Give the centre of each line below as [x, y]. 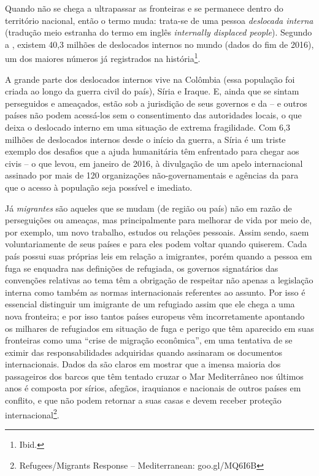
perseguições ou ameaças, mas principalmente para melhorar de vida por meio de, [159, 220]
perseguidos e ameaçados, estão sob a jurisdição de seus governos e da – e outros [156, 103]
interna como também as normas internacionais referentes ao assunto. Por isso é [155, 292]
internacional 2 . [32, 413]
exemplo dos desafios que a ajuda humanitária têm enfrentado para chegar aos [152, 151]
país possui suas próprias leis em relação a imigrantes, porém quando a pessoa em [159, 255]
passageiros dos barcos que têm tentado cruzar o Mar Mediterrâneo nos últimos [154, 376]
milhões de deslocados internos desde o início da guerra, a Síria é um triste [145, 139]
